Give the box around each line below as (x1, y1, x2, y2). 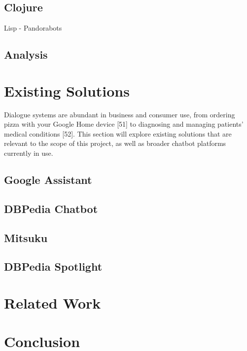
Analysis (4, 47, 48, 62)
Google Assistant (4, 172, 92, 187)
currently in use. (4, 148, 53, 158)
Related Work (4, 292, 101, 313)
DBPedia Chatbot (4, 201, 98, 216)
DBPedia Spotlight (4, 259, 103, 274)
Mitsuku (4, 230, 48, 245)
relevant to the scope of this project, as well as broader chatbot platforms (4, 138, 226, 148)
